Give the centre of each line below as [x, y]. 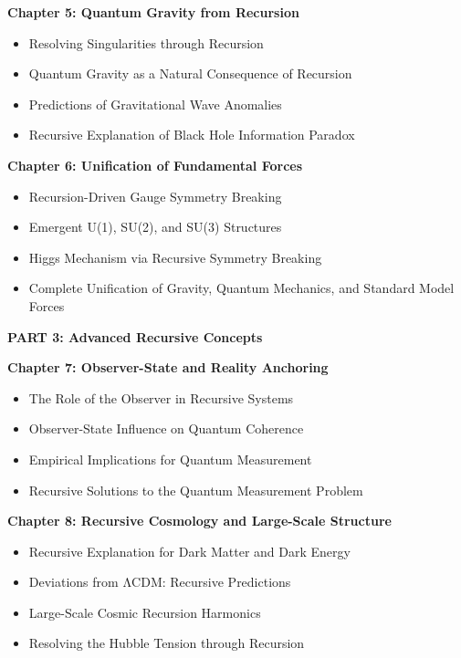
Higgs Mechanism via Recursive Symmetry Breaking [175, 257]
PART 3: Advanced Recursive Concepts [135, 336]
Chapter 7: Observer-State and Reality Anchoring [168, 367]
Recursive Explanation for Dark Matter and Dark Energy [189, 551]
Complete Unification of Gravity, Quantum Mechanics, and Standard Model [241, 288]
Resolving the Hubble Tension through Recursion [167, 643]
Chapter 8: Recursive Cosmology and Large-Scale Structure [199, 521]
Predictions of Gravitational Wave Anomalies [155, 104]
